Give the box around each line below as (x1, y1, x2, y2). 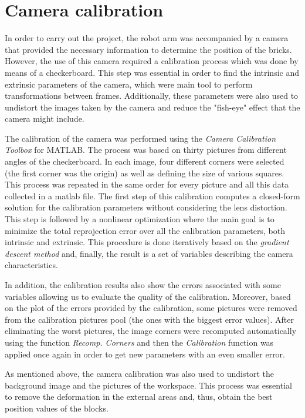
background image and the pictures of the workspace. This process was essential (5, 379, 292, 391)
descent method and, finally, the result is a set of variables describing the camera (5, 247, 293, 259)
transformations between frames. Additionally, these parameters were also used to (5, 89, 299, 102)
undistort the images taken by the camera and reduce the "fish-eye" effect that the (5, 101, 300, 113)
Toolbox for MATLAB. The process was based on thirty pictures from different (5, 143, 287, 156)
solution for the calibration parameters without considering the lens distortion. (5, 201, 287, 213)
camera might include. (5, 112, 84, 125)
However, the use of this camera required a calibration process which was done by (5, 55, 299, 67)
